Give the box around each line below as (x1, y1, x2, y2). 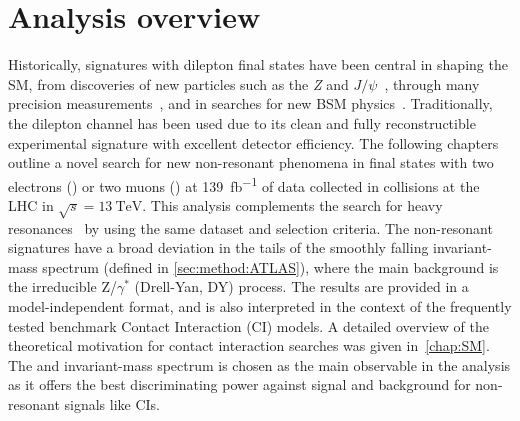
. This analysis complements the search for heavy (142, 194, 443, 215)
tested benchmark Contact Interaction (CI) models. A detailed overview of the (8, 315, 489, 336)
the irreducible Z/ (8, 276, 117, 297)
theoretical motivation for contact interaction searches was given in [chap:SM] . (8, 335, 490, 356)
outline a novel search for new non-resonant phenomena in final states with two (8, 152, 494, 173)
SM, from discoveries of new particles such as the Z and (8, 73, 349, 94)
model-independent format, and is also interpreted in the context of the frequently (8, 296, 512, 317)
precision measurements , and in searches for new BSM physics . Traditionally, (8, 93, 493, 114)
